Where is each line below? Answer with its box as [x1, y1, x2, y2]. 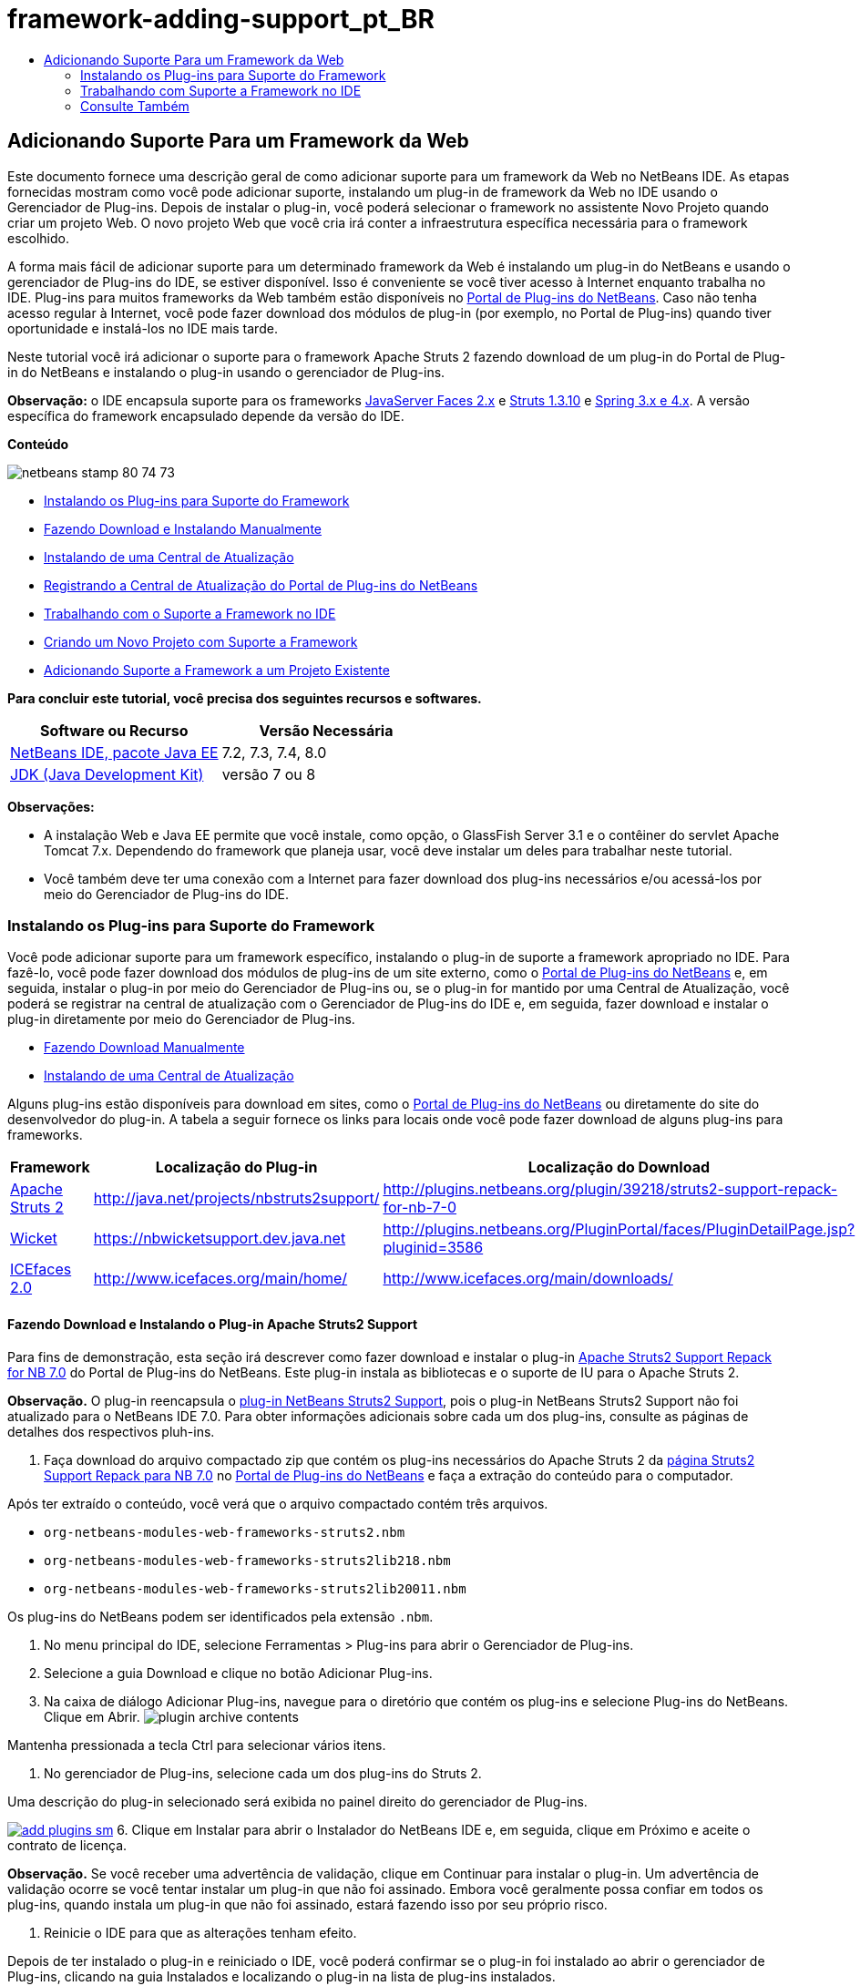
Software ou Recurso [40, 721, 189, 740]
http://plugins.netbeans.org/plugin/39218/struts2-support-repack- [383, 1180, 838, 1199]
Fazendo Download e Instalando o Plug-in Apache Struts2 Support [7, 1315, 418, 1332]
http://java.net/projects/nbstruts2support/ [93, 1189, 380, 1208]
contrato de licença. [7, 1837, 128, 1853]
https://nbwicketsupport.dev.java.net [93, 1229, 346, 1248]
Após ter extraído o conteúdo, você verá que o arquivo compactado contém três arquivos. [7, 1495, 548, 1511]
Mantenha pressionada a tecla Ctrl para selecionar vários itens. [7, 1736, 386, 1753]
